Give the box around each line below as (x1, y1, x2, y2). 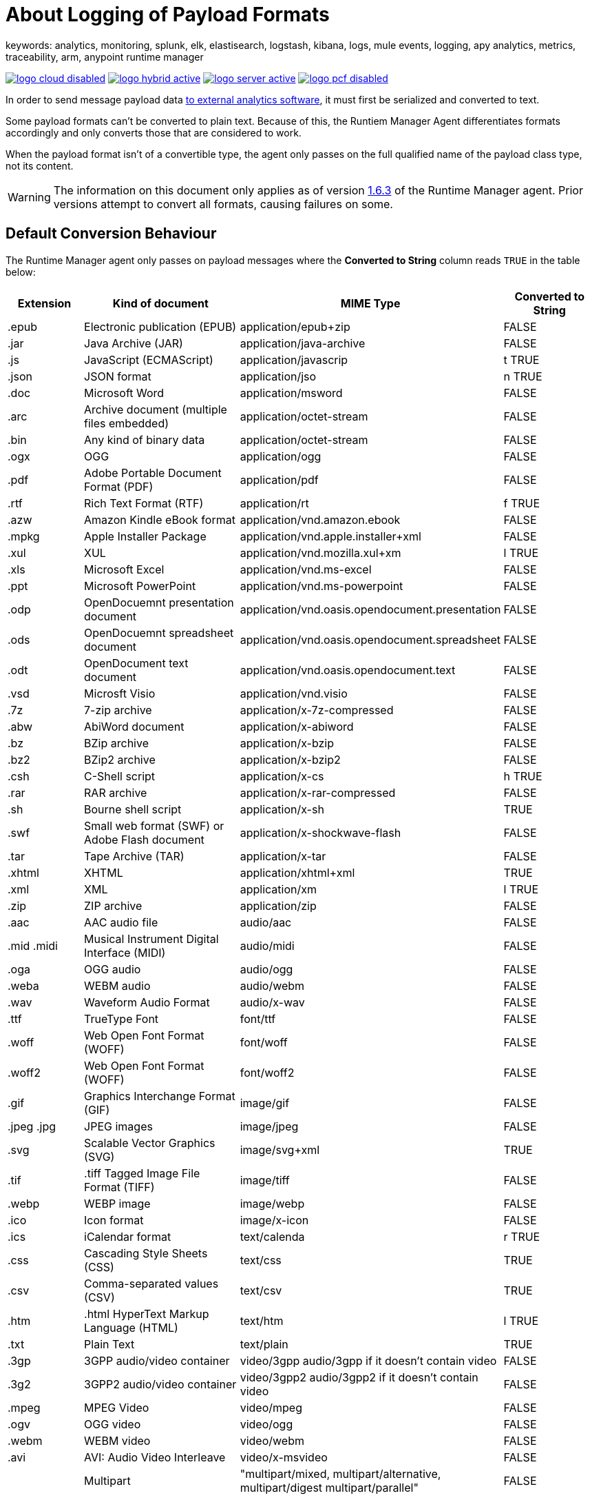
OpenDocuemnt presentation (84, 595, 234, 609)
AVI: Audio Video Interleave (84, 1450, 226, 1464)
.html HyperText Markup (84, 1306, 209, 1321)
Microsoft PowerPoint (84, 578, 196, 593)
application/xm (240, 882, 317, 896)
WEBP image (84, 1196, 151, 1210)
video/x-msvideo (240, 1450, 328, 1464)
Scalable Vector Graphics (84, 1135, 215, 1150)
